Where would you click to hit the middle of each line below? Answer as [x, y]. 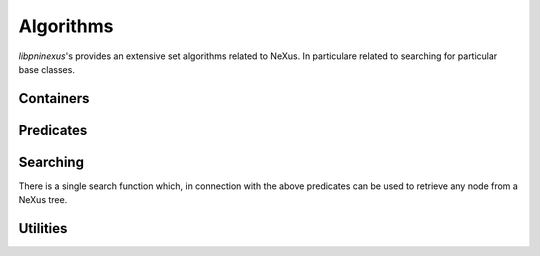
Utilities [43, 228]
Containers [54, 98]
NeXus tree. [43, 200]
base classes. [46, 69]
